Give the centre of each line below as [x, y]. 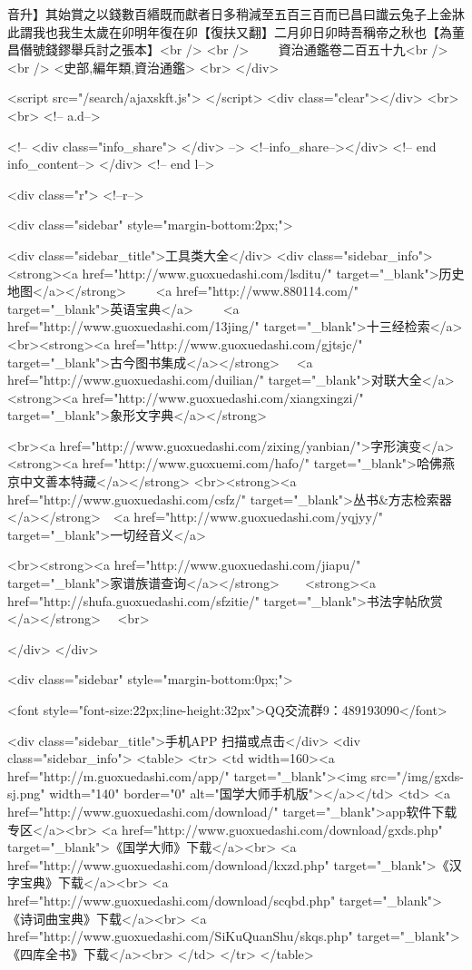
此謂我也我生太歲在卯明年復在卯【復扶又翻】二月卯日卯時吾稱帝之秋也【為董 [236, 31]
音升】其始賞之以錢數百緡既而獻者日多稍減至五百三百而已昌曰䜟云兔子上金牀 [236, 14]
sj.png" [26, 794]
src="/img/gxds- [417, 775]
